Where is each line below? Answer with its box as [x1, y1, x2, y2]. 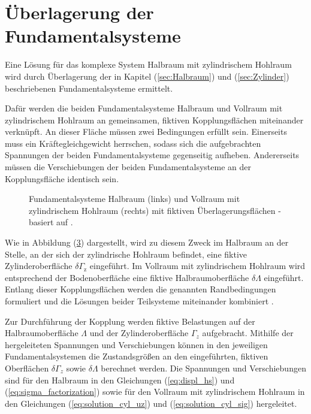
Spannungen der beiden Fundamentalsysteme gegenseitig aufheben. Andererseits [5, 149, 300, 161]
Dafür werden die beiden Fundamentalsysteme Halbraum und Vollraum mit [5, 102, 283, 114]
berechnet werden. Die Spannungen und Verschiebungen [101, 361, 306, 374]
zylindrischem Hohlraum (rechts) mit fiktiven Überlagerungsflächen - [29, 204, 281, 216]
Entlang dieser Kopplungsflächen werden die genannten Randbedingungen [5, 283, 276, 295]
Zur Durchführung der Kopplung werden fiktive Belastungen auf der [5, 315, 255, 327]
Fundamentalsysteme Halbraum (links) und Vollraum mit [29, 192, 240, 205]
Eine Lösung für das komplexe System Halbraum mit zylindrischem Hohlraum [5, 58, 292, 71]
